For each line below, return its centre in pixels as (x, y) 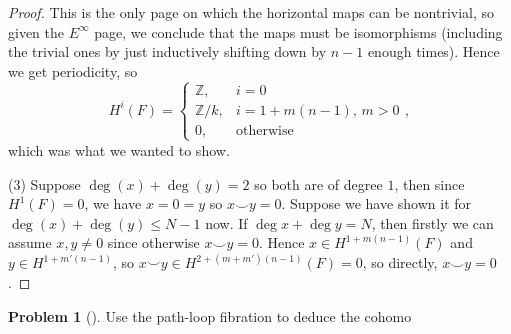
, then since (429, 183)
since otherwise (153, 242)
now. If (226, 222)
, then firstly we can (432, 222)
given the (36, 31)
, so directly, (400, 262)
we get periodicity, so (73, 70)
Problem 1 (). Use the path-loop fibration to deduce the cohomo (210, 315)
